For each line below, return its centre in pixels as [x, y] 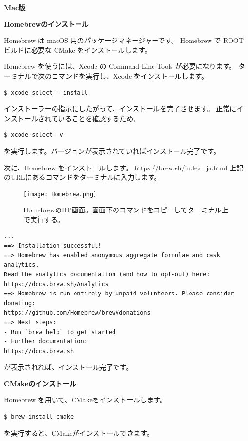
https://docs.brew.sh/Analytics [56, 284]
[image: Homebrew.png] [60, 194]
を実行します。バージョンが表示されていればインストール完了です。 [112, 151]
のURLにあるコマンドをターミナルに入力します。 [83, 177]
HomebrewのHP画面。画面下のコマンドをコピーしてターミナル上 [126, 210]
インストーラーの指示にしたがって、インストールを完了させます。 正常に [120, 109]
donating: [20, 303]
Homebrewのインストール [46, 24]
